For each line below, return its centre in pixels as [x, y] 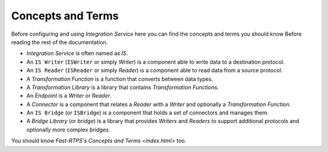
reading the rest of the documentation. [60, 42]
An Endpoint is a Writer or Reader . [69, 96]
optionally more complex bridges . [68, 130]
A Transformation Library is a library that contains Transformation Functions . [123, 87]
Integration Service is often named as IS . [77, 53]
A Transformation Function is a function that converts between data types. [120, 79]
